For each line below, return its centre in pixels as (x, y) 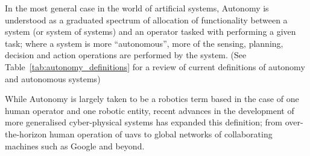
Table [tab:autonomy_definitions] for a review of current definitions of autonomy (155, 66)
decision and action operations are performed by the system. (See (126, 55)
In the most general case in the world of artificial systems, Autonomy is (137, 8)
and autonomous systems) (53, 78)
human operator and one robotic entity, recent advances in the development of (150, 110)
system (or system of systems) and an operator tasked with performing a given (150, 31)
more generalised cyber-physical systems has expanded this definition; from (144, 122)
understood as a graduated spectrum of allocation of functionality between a (146, 19)
